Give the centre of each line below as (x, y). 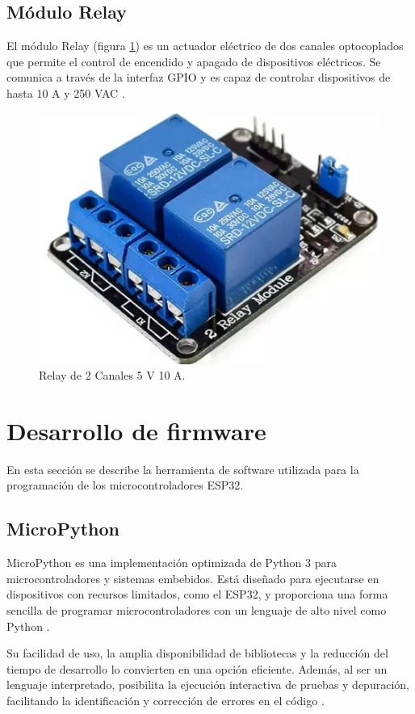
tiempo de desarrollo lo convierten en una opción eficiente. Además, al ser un (197, 668)
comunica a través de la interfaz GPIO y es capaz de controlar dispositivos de (199, 77)
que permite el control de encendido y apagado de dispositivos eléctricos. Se (194, 61)
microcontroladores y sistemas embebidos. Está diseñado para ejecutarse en (193, 578)
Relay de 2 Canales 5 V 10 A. (112, 375)
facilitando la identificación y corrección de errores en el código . (166, 701)
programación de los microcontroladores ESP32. (125, 485)
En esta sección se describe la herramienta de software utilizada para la (183, 469)
